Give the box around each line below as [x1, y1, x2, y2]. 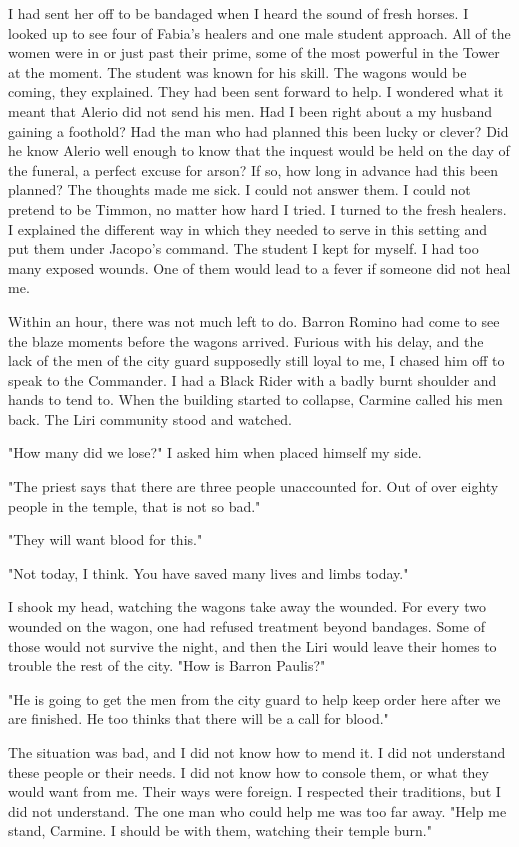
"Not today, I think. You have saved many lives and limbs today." [8, 562, 409, 583]
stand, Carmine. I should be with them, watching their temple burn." [8, 820, 432, 841]
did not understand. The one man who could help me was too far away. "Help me [8, 800, 507, 821]
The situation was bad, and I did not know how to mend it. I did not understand [8, 742, 506, 762]
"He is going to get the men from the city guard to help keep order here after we [8, 688, 501, 709]
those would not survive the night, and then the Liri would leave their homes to [8, 635, 497, 656]
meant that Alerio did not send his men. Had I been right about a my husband [8, 100, 493, 121]
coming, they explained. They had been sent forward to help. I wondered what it [8, 81, 504, 102]
